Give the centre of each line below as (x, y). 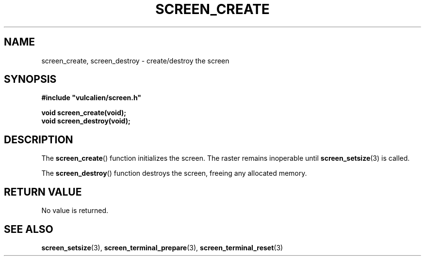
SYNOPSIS (30, 79)
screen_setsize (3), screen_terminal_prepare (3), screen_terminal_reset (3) (162, 247)
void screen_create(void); (84, 113)
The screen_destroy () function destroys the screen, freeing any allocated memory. (174, 173)
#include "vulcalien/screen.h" (91, 98)
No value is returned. (75, 211)
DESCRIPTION (39, 139)
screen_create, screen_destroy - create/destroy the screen (135, 61)
